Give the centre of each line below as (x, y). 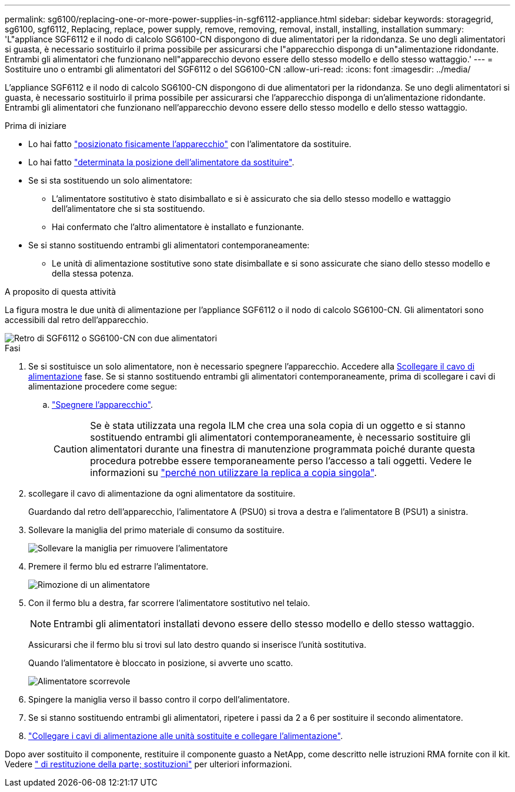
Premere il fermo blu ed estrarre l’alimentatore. (118, 566)
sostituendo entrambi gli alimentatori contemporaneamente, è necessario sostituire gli (280, 437)
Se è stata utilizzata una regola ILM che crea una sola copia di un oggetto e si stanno (278, 425)
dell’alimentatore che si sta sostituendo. (128, 209)
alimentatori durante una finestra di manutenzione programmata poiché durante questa (283, 449)
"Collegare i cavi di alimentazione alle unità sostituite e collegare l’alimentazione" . (185, 736)
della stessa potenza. (93, 273)
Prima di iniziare (36, 126)
